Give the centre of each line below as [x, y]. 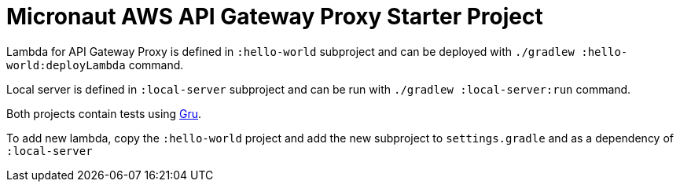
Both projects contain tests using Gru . [104, 113]
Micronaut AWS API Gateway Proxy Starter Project [275, 17]
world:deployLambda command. [95, 65]
